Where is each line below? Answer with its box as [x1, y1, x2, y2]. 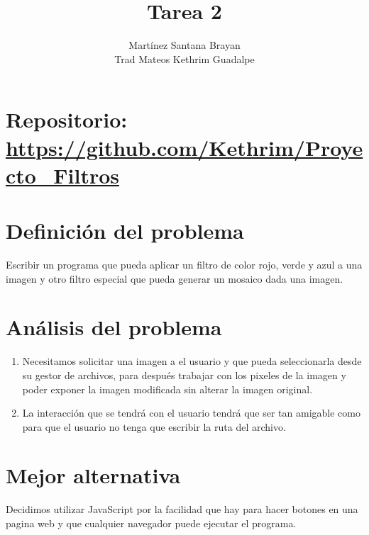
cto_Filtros [6, 160, 119, 189]
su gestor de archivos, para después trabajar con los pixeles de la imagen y [22, 367, 346, 382]
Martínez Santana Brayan [128, 38, 241, 52]
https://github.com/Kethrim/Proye [6, 133, 363, 162]
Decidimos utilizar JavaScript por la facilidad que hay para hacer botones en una [6, 502, 358, 517]
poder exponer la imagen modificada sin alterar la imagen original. [22, 381, 313, 396]
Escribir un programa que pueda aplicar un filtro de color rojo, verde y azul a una [6, 257, 363, 271]
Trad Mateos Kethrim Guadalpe [114, 51, 255, 66]
